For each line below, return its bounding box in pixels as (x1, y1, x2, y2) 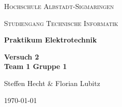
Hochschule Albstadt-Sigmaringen (4, 1, 114, 11)
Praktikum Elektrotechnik (4, 34, 97, 45)
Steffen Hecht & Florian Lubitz (4, 77, 100, 88)
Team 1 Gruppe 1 (4, 61, 67, 71)
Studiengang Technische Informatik (4, 17, 118, 28)
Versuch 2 (4, 51, 39, 61)
